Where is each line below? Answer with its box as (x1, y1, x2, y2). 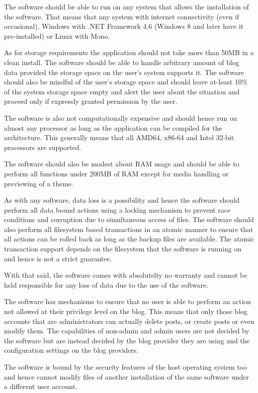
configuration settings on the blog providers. (4, 345, 139, 355)
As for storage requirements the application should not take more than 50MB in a (4, 47, 254, 58)
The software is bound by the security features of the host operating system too (4, 362, 247, 372)
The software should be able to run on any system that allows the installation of (4, 1, 249, 11)
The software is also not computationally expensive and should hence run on (4, 112, 237, 123)
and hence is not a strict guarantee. (4, 253, 112, 263)
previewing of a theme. (4, 178, 74, 188)
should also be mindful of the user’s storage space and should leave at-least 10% (4, 77, 248, 87)
